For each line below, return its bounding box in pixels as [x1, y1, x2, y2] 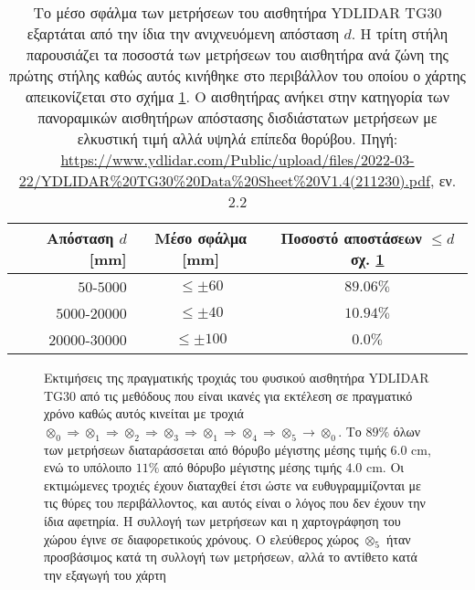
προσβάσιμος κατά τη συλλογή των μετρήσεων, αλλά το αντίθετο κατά [44, 547, 417, 566]
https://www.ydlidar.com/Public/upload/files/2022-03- [60, 149, 415, 170]
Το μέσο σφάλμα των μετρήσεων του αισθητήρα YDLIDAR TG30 [33, 2, 442, 23]
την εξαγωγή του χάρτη [44, 564, 166, 584]
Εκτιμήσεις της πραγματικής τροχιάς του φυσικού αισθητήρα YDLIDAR [44, 368, 429, 386]
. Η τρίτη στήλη [351, 23, 449, 44]
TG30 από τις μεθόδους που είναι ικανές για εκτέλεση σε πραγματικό [44, 385, 413, 405]
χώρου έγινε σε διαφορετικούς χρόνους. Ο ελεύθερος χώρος [44, 529, 359, 548]
